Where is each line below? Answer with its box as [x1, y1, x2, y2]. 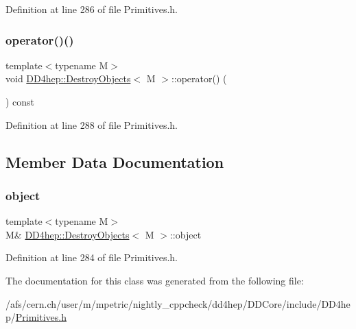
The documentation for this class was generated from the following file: [5, 273, 304, 287]
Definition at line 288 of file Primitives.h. [5, 117, 178, 132]
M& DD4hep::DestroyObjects [5, 227, 130, 241]
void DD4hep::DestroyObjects [5, 71, 131, 86]
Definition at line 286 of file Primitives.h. [5, 2, 178, 16]
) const [5, 95, 35, 108]
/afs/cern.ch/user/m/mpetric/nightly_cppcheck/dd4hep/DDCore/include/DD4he [5, 296, 351, 310]
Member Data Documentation [5, 151, 224, 172]
